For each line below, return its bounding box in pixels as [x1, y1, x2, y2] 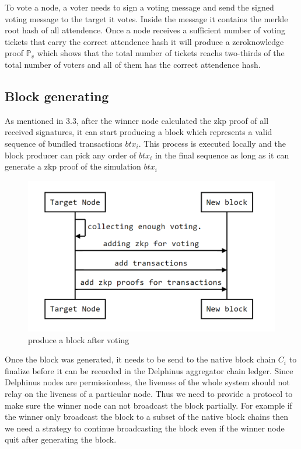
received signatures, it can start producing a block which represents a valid [5, 126, 272, 138]
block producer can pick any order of [5, 148, 136, 161]
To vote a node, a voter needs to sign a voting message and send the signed [5, 1, 274, 13]
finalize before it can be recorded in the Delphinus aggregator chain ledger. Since [5, 364, 293, 377]
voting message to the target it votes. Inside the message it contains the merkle [5, 12, 288, 25]
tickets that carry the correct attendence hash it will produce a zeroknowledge [5, 35, 284, 47]
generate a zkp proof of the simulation [5, 160, 141, 172]
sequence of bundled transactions [5, 137, 123, 149]
